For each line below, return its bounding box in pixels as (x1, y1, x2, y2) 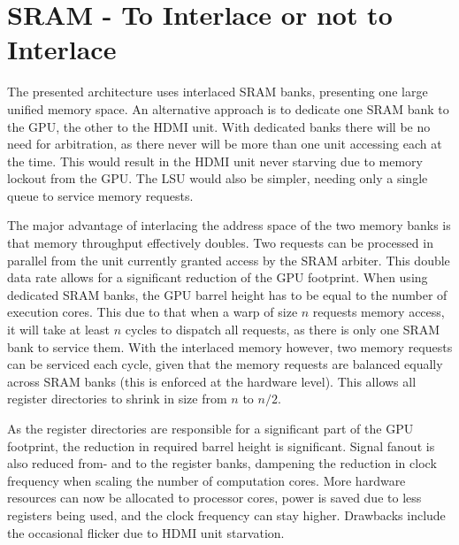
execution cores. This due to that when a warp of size (7, 303, 298, 321)
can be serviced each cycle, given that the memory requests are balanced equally (7, 355, 443, 373)
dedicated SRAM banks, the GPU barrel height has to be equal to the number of (7, 285, 448, 303)
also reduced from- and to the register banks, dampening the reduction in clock (7, 454, 437, 472)
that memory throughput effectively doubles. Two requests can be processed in (7, 234, 433, 252)
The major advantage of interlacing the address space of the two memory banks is (7, 216, 451, 234)
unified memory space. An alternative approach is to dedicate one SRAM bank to (7, 99, 449, 118)
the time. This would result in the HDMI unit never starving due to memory (7, 151, 423, 170)
